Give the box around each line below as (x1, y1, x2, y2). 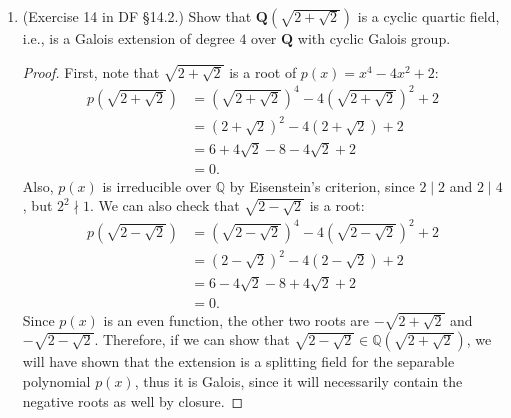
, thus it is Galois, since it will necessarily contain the (134, 370, 463, 391)
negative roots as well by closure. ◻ (22, 390, 244, 411)
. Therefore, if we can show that (94, 329, 290, 350)
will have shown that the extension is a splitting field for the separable (22, 351, 455, 372)
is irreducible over (102, 175, 212, 196)
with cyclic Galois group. (297, 28, 451, 48)
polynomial (22, 370, 91, 391)
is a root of (229, 61, 297, 82)
